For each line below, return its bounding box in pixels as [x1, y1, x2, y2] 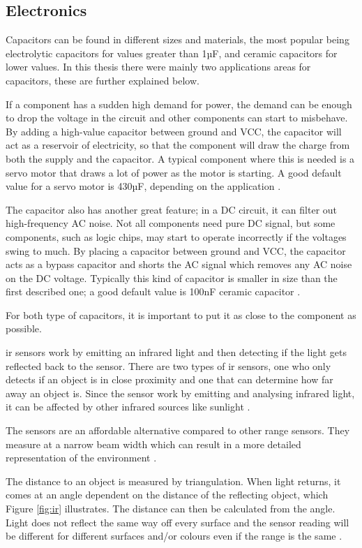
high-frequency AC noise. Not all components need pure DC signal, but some [6, 216, 335, 230]
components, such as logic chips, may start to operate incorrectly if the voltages [6, 229, 347, 244]
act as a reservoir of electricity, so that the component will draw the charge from [6, 138, 350, 152]
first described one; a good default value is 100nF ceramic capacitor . [6, 284, 301, 299]
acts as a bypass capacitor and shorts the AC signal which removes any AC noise [6, 257, 352, 272]
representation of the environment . [6, 450, 157, 465]
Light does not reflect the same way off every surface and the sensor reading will [6, 514, 349, 529]
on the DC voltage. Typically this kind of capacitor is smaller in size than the [6, 270, 338, 285]
